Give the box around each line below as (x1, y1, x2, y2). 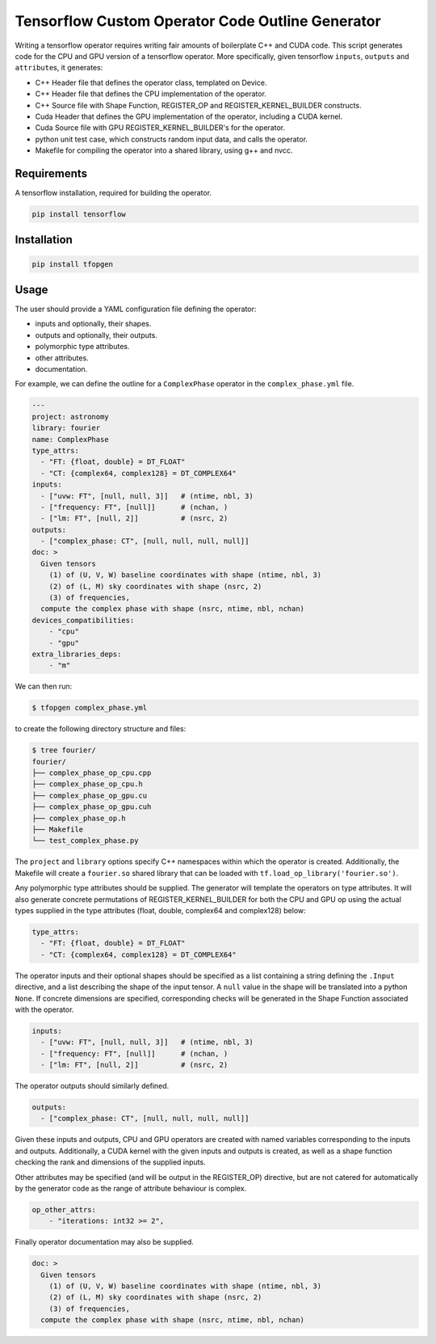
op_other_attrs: (31, 1205, 97, 1214)
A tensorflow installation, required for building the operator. (15, 187, 212, 197)
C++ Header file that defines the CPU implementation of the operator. (35, 89, 266, 99)
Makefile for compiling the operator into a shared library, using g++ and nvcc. (35, 145, 293, 155)
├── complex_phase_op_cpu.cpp (31, 769, 152, 777)
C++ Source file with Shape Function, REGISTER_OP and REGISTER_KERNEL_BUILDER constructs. (35, 100, 363, 110)
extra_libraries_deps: (31, 649, 122, 659)
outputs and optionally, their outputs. (35, 330, 157, 339)
